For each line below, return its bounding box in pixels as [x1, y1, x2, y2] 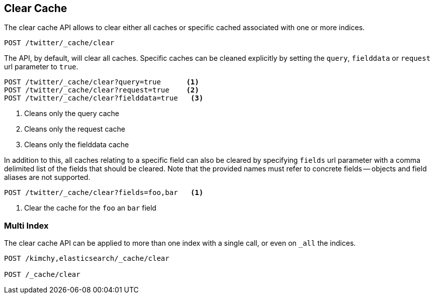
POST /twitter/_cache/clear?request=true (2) [4, 86, 199, 94]
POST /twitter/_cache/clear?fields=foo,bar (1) [4, 188, 204, 197]
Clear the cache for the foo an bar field [24, 204, 156, 213]
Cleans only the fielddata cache [24, 140, 129, 149]
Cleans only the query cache [24, 109, 120, 118]
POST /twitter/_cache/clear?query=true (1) [4, 78, 199, 86]
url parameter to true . [4, 62, 78, 71]
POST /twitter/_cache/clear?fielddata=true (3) [4, 94, 204, 103]
